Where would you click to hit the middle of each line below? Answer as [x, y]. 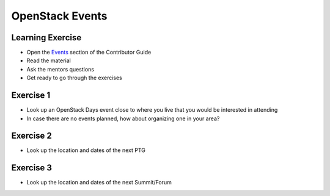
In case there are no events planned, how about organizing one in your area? [123, 118]
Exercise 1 [31, 96]
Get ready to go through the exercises [74, 78]
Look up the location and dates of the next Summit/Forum [99, 183]
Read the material [49, 60]
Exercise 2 [31, 136]
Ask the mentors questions [61, 69]
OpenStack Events [59, 16]
